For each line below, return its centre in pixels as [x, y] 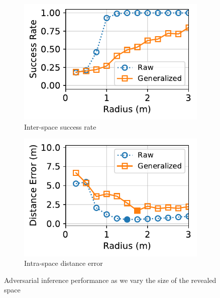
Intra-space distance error [64, 263]
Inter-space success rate [60, 126]
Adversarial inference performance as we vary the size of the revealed [110, 280]
